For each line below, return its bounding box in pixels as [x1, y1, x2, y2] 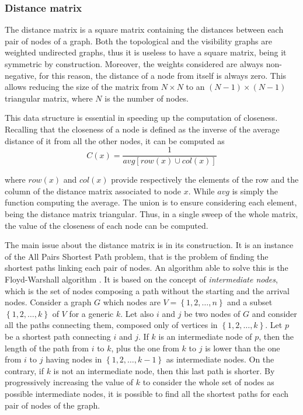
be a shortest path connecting [5, 330, 111, 342]
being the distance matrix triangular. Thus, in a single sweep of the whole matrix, [5, 208, 298, 219]
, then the [259, 330, 294, 342]
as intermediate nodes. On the [166, 353, 274, 365]
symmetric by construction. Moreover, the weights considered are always [5, 58, 264, 69]
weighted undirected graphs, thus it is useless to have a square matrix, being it [5, 46, 287, 58]
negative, [5, 69, 37, 81]
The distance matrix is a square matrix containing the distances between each [5, 23, 284, 36]
